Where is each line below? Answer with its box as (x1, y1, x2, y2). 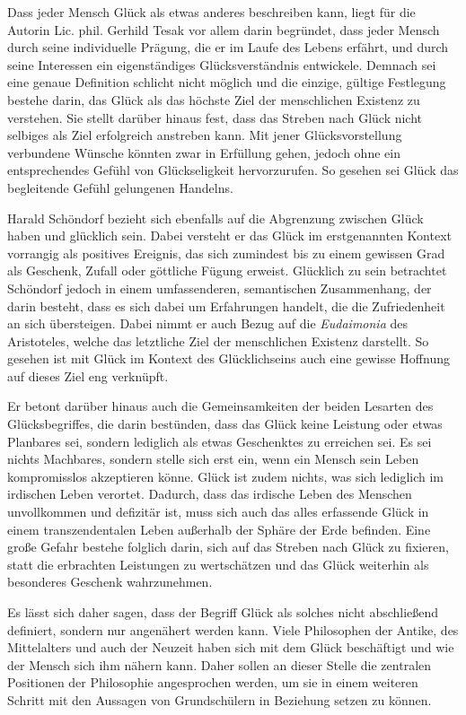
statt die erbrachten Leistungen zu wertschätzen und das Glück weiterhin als (7, 554, 429, 573)
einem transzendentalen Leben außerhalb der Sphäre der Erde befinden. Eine (7, 519, 431, 538)
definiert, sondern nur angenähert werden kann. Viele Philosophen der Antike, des (7, 620, 459, 639)
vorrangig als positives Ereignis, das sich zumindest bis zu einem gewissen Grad (7, 243, 445, 262)
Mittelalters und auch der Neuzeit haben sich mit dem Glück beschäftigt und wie (7, 638, 454, 657)
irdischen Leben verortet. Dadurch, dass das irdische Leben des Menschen (7, 484, 412, 503)
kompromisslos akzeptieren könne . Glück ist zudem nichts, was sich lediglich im (7, 466, 444, 485)
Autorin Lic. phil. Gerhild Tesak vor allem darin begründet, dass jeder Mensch (7, 20, 440, 39)
